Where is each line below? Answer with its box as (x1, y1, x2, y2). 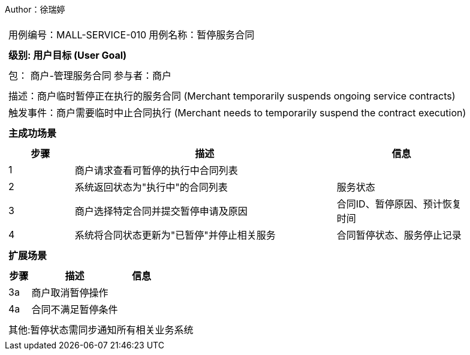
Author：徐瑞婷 (5, 4, 65, 14)
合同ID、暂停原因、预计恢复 (336, 198, 462, 210)
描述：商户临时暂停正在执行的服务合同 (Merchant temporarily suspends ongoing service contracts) (8, 90, 456, 102)
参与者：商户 (113, 70, 171, 82)
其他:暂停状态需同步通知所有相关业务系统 (8, 324, 194, 336)
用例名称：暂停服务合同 (149, 29, 255, 41)
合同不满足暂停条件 (31, 303, 118, 315)
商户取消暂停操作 (31, 287, 109, 299)
